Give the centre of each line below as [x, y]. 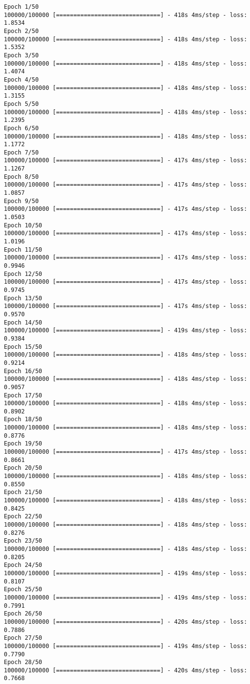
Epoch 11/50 [23, 249]
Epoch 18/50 [23, 419]
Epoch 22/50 [23, 517]
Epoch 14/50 [23, 322]
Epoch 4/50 [21, 79]
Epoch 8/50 [21, 177]
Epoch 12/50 [23, 274]
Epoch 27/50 [23, 638]
